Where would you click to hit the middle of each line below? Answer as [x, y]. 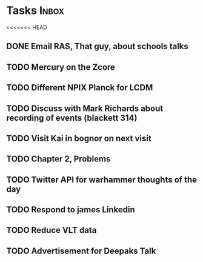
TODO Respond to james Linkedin [71, 210]
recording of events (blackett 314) [72, 118]
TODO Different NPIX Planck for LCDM [80, 88]
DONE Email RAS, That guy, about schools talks [98, 46]
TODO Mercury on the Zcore [61, 67]
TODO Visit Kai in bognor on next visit [79, 138]
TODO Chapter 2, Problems [58, 159]
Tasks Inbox [35, 11]
